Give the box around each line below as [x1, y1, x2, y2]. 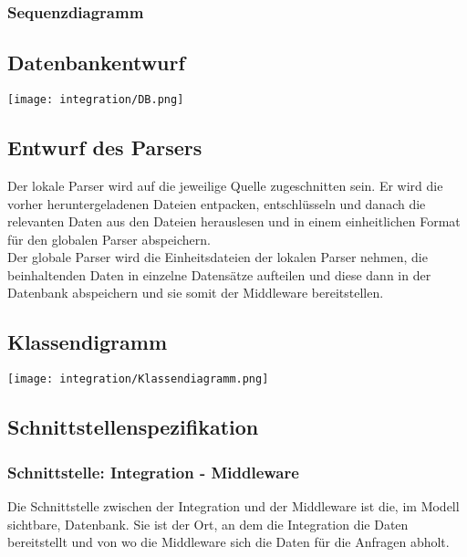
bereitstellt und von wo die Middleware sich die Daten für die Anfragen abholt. [7, 532, 450, 552]
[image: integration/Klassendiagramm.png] [7, 373, 269, 386]
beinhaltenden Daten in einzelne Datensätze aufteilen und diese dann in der [7, 265, 431, 284]
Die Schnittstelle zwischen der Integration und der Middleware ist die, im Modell [7, 496, 460, 515]
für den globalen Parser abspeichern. [7, 229, 211, 248]
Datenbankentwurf [7, 48, 185, 77]
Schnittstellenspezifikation [7, 413, 259, 441]
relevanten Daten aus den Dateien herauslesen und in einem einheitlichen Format [7, 212, 461, 231]
